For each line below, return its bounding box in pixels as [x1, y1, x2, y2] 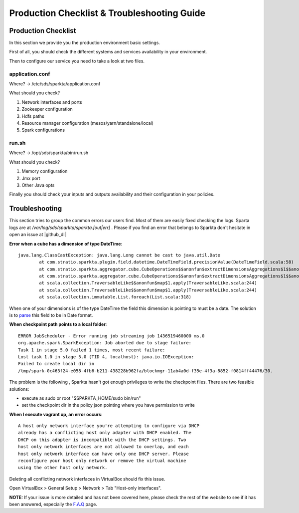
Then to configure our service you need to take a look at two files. [9, 58, 145, 64]
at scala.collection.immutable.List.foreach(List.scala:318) [39, 294, 192, 300]
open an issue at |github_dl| [9, 232, 66, 238]
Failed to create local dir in [18, 361, 95, 367]
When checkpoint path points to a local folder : [9, 321, 107, 327]
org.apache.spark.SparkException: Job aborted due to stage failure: [18, 340, 192, 346]
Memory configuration [21, 168, 68, 174]
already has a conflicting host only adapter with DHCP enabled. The [18, 430, 192, 436]
